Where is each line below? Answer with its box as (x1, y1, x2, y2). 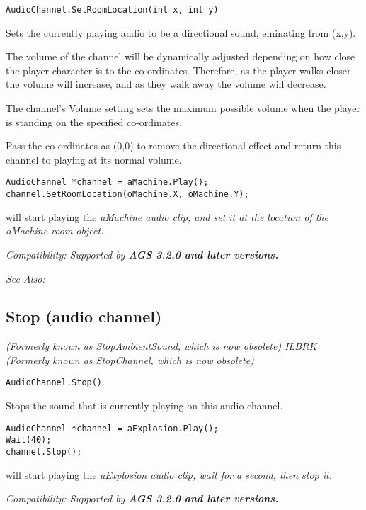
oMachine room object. (6, 223, 104, 238)
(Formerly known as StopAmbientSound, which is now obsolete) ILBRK (6, 339, 317, 353)
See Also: (6, 271, 45, 285)
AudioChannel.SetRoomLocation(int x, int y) (6, 5, 219, 15)
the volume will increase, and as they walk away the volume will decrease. (6, 76, 326, 91)
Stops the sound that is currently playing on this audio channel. (6, 398, 283, 413)
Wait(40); (6, 435, 52, 446)
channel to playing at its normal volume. (6, 152, 182, 166)
